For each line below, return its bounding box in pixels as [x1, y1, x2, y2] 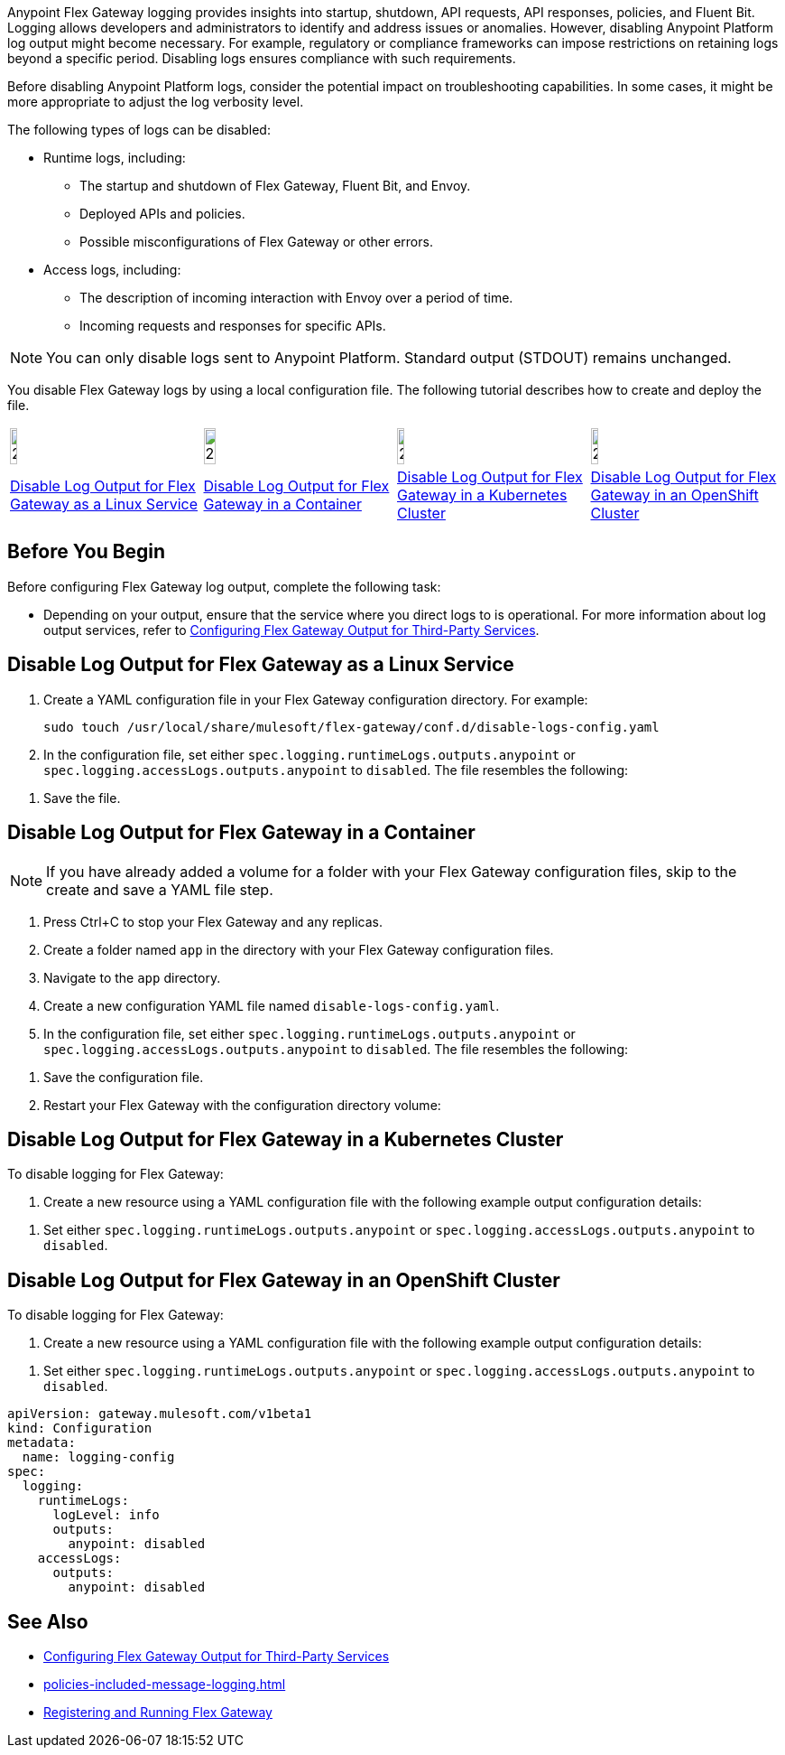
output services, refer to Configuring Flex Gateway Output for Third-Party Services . [43, 621, 540, 638]
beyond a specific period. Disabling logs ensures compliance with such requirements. [7, 51, 516, 66]
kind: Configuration [7, 1421, 152, 1436]
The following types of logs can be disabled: [7, 122, 271, 137]
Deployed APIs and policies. [79, 206, 245, 221]
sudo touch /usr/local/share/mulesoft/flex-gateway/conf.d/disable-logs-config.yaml [43, 719, 660, 734]
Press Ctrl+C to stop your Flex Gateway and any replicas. [43, 913, 383, 929]
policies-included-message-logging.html [43, 1676, 286, 1693]
